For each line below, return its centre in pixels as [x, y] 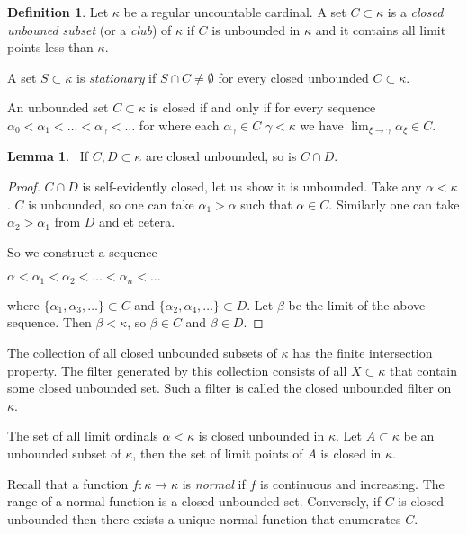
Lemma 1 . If [48, 156]
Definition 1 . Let [58, 12]
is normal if [214, 483]
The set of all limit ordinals [83, 436]
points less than [50, 47]
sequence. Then [49, 322]
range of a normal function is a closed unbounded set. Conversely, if [194, 501]
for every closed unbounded [293, 77]
